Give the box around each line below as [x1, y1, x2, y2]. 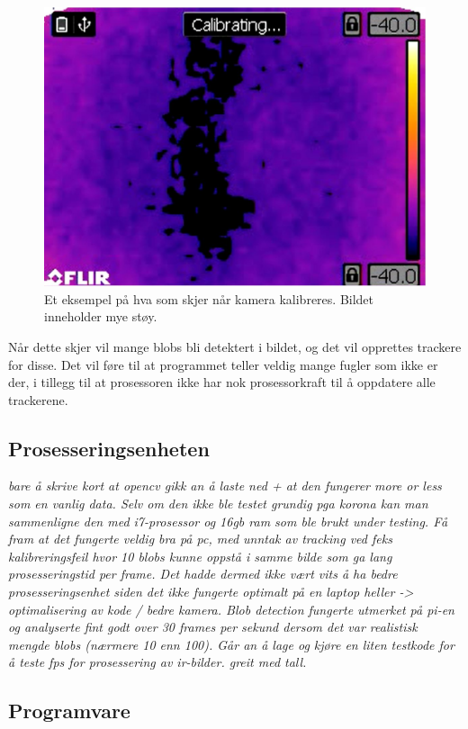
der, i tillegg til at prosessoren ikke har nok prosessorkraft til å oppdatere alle [8, 373, 436, 391]
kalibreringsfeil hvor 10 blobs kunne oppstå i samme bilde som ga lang [8, 546, 392, 565]
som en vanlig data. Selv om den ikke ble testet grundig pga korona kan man [8, 494, 428, 513]
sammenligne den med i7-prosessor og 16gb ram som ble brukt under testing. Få [8, 511, 448, 530]
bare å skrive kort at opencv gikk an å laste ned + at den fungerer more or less [8, 476, 442, 495]
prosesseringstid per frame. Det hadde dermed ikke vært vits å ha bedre [8, 564, 398, 583]
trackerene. [8, 390, 68, 409]
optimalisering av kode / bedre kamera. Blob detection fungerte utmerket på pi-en [8, 599, 454, 618]
